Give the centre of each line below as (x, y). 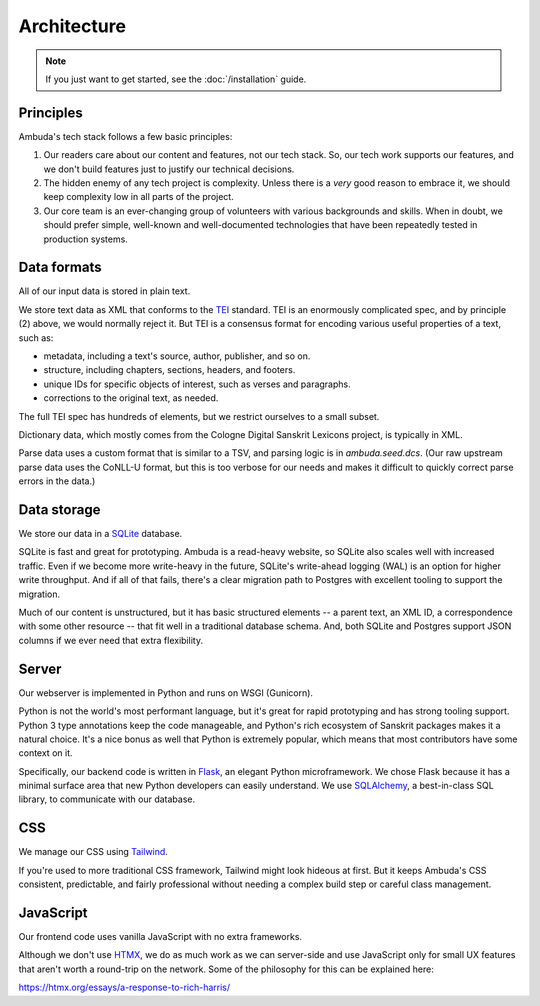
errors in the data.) (57, 481)
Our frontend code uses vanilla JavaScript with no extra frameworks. (160, 937)
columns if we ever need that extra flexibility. (111, 640)
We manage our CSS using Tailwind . (93, 852)
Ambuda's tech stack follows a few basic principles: (125, 136)
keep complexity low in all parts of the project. (138, 197)
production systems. (86, 239)
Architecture (72, 26)
